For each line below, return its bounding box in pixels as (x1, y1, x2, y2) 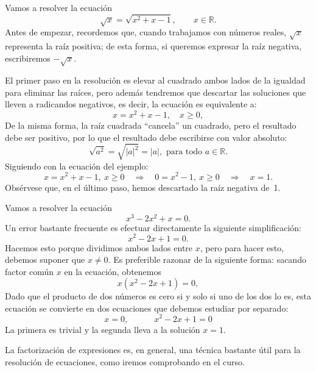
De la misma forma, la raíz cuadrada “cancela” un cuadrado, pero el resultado (5, 119, 297, 132)
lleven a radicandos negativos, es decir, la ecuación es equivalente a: (5, 98, 257, 110)
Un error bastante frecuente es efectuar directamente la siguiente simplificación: (5, 221, 302, 234)
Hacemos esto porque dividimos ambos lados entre (5, 241, 193, 254)
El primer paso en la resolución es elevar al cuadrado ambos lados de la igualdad (5, 74, 306, 87)
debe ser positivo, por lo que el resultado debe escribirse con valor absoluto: (5, 131, 287, 143)
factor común (5, 265, 54, 277)
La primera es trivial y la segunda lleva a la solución (5, 323, 200, 335)
